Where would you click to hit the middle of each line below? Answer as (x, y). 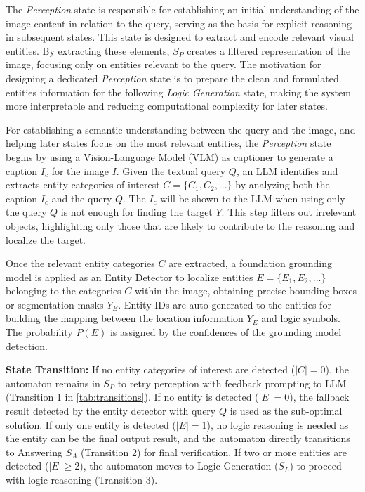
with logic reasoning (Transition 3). (82, 479)
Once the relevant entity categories (80, 263)
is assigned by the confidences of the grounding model (226, 332)
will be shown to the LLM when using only (253, 198)
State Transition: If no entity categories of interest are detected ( (151, 369)
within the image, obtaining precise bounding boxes (245, 291)
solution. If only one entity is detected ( (91, 424)
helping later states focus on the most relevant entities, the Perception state (168, 143)
